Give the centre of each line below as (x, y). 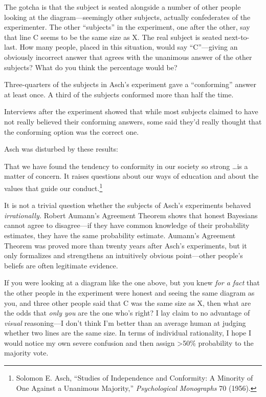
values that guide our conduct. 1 (53, 187)
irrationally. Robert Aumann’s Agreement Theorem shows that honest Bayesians (131, 215)
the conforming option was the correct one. (72, 131)
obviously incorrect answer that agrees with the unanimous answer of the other (128, 57)
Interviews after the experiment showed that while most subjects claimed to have (131, 111)
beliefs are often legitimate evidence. (61, 265)
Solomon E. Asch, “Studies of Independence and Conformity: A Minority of (135, 378)
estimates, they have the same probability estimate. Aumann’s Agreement (120, 235)
